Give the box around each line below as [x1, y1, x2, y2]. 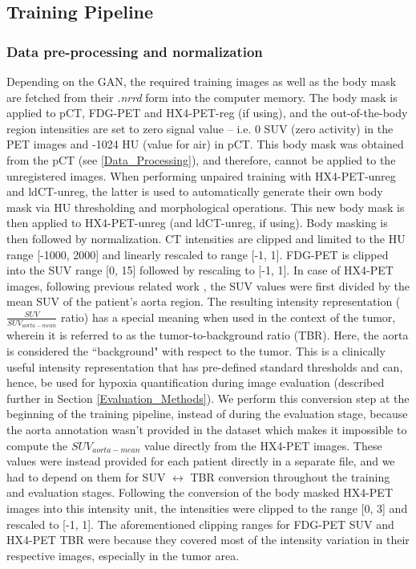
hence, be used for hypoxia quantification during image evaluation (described [6, 374, 385, 391]
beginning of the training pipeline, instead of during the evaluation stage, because [6, 405, 408, 422]
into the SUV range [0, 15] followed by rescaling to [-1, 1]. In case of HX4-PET [6, 262, 394, 278]
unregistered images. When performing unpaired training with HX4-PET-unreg [6, 167, 396, 184]
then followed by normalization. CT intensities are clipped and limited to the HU [6, 230, 406, 246]
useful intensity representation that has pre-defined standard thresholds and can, [6, 358, 403, 375]
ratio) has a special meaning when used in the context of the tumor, [61, 308, 396, 325]
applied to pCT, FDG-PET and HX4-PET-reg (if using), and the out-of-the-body [6, 104, 408, 121]
